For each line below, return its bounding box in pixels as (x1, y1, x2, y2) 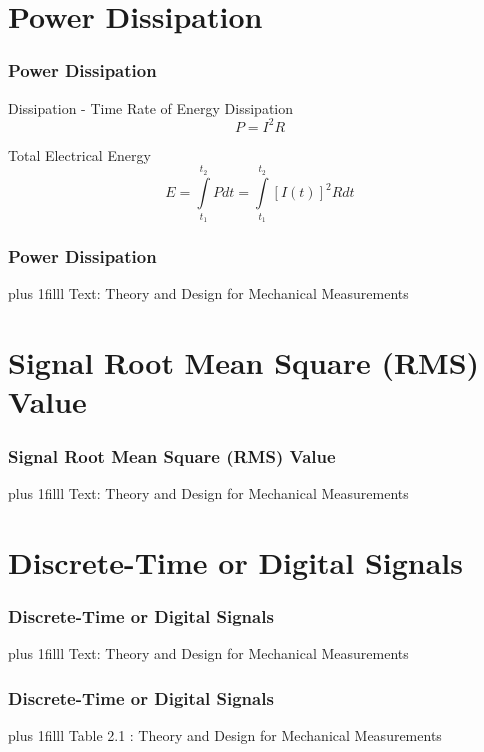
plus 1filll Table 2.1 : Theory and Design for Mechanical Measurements (8, 724, 442, 745)
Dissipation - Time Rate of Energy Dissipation (8, 97, 294, 118)
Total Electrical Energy (8, 144, 151, 165)
